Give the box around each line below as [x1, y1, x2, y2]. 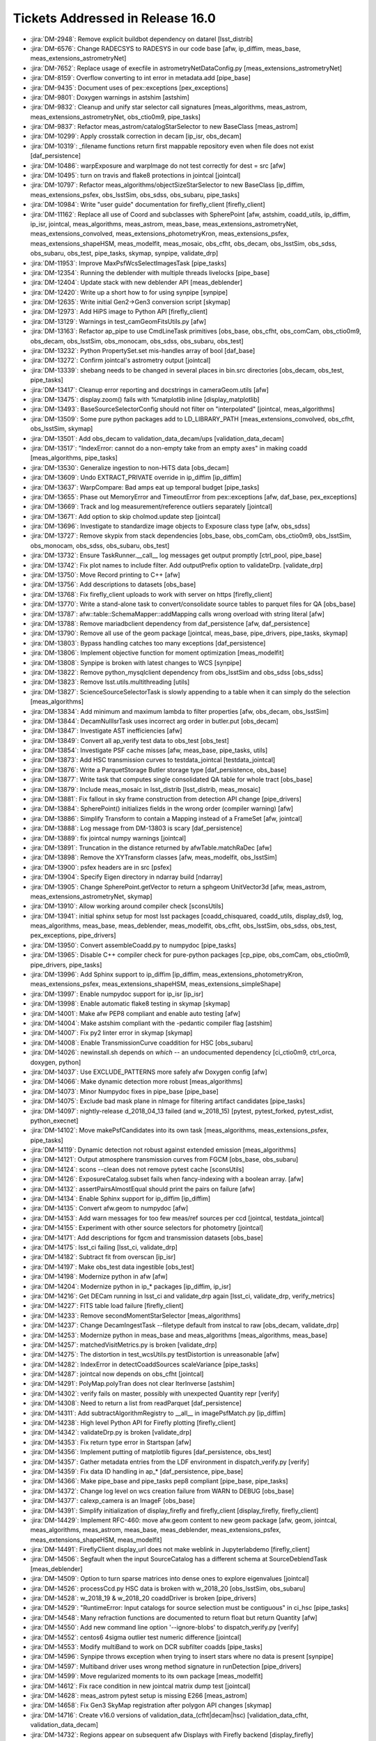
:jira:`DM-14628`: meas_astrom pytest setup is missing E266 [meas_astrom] [30, 1691, 247, 1699]
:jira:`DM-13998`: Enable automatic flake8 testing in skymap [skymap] [30, 999, 230, 1008]
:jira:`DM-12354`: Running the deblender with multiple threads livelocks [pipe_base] [30, 268, 270, 276]
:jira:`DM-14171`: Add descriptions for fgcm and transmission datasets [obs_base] [30, 1233, 264, 1242]
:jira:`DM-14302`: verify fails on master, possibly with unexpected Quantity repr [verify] [30, 1389, 280, 1398]
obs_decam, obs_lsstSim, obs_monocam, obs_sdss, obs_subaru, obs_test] [30, 336, 244, 345]
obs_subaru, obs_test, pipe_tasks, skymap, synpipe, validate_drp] [30, 249, 219, 258]
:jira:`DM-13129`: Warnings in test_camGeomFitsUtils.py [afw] [30, 317, 207, 325]
